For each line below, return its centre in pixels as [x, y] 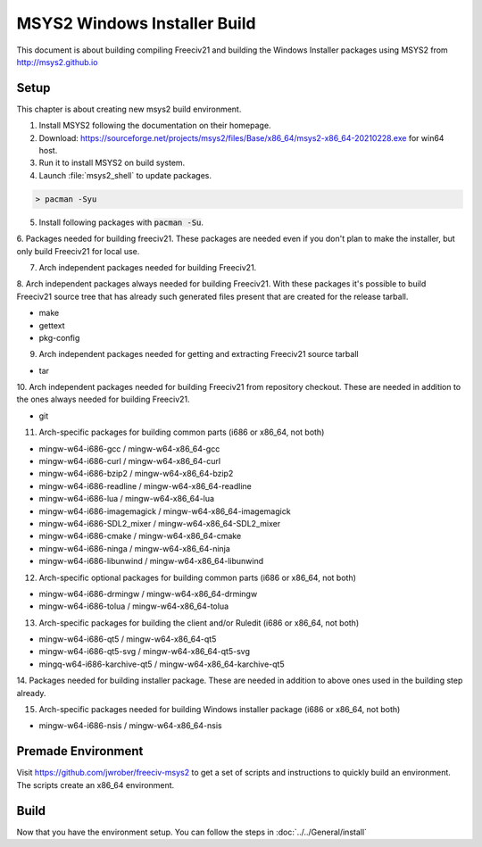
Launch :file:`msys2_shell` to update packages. [125, 175]
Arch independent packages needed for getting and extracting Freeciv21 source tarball [199, 354]
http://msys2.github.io [57, 62]
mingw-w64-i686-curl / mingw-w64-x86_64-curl [130, 461]
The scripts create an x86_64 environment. [96, 785]
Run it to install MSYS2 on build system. [112, 163]
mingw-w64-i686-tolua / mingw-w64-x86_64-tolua [134, 606]
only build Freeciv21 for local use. [78, 251]
